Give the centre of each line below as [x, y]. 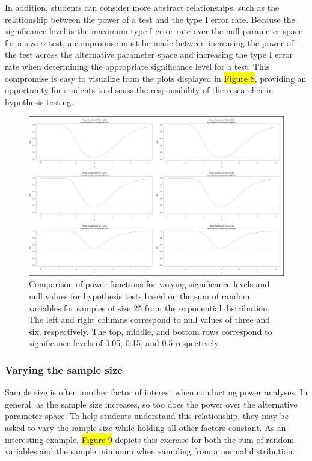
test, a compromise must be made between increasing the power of [171, 42]
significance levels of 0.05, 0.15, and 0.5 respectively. [125, 343]
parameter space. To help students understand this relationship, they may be [147, 416]
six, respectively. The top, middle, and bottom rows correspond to [151, 331]
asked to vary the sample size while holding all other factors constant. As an [145, 427]
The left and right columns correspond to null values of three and [149, 319]
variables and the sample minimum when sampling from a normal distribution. [150, 451]
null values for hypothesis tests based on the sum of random [139, 295]
